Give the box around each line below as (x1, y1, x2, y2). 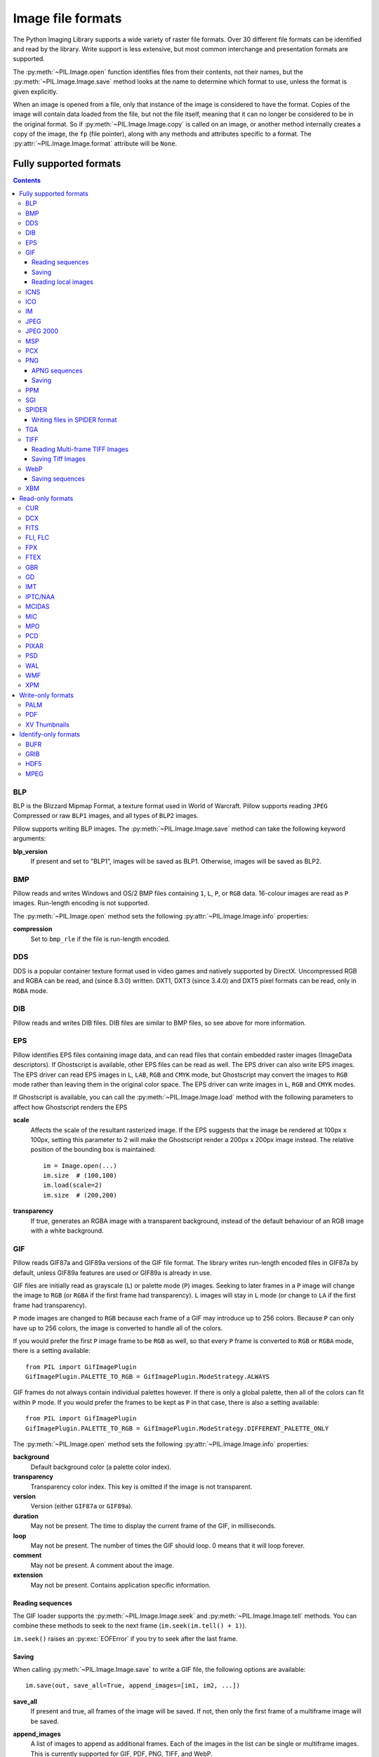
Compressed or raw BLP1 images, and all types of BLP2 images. (13, 812, 199, 820)
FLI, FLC (25, 533, 49, 542)
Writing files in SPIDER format (32, 415, 117, 424)
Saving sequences (32, 474, 86, 483)
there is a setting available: (13, 1347, 91, 1355)
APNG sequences (32, 366, 83, 375)
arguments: (13, 834, 46, 843)
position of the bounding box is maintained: (30, 1146, 156, 1154)
